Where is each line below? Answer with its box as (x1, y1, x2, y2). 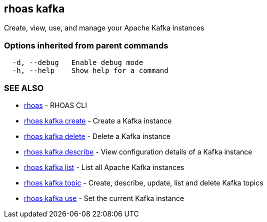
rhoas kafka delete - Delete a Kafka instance (24, 131, 170, 140)
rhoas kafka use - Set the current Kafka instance (24, 193, 184, 202)
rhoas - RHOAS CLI (24, 100, 87, 109)
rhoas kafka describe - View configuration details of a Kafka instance (24, 147, 252, 156)
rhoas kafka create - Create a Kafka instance (24, 116, 172, 125)
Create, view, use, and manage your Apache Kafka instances (4, 23, 204, 32)
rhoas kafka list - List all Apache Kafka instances (24, 162, 184, 171)
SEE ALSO (4, 82, 44, 93)
